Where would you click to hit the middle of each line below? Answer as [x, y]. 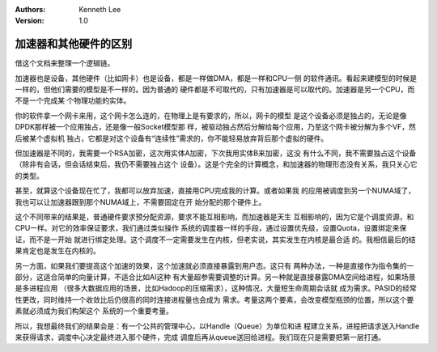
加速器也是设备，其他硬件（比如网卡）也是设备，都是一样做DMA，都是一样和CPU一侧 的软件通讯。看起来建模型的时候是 [216, 78]
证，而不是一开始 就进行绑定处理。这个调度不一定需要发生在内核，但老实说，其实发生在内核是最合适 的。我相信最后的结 [215, 240]
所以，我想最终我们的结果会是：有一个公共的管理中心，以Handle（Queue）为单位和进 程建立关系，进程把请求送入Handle [217, 326]
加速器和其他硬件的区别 [74, 44]
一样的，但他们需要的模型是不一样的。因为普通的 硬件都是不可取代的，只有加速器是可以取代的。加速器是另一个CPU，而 [215, 90]
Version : [30, 21]
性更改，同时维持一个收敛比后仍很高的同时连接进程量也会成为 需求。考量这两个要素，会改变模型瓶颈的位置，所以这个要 [214, 299]
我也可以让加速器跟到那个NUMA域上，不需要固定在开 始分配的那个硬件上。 [140, 201]
